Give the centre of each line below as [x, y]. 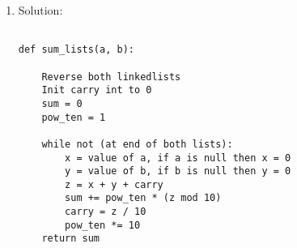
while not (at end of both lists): [137, 144]
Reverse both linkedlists [111, 77]
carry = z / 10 [106, 212]
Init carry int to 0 [97, 90]
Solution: [40, 10]
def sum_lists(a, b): [76, 50]
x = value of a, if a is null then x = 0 [178, 158]
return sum [71, 239]
